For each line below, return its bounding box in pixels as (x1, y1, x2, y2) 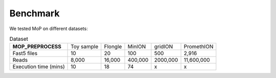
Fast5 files (12, 50, 38, 57)
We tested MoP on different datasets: (9, 25, 88, 32)
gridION (154, 43, 173, 50)
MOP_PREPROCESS (12, 43, 61, 50)
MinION (127, 43, 146, 50)
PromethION (183, 43, 214, 50)
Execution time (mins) (12, 63, 65, 70)
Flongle (104, 43, 122, 50)
